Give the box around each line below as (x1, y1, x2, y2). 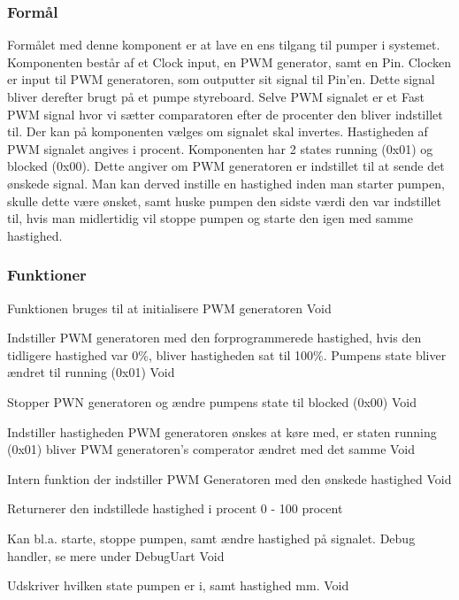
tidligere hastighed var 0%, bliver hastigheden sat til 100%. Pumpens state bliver (7, 345, 447, 364)
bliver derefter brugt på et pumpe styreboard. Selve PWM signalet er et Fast (7, 88, 425, 105)
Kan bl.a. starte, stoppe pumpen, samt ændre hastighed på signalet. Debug (7, 528, 416, 547)
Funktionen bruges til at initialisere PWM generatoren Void (7, 298, 332, 317)
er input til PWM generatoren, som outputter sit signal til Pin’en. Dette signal (7, 70, 435, 88)
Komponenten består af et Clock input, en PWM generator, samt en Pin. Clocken (7, 52, 451, 71)
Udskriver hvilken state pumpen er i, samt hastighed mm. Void (7, 576, 349, 595)
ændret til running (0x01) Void (7, 363, 175, 381)
